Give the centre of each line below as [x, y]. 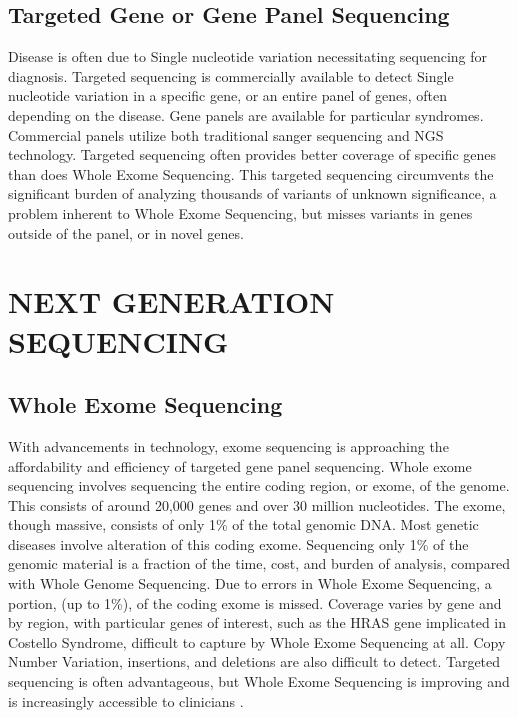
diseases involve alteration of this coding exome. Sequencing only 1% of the [238, 543]
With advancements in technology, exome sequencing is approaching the [228, 445]
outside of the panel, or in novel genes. [126, 232]
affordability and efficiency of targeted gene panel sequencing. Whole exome [240, 465]
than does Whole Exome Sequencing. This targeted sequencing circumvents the [251, 173]
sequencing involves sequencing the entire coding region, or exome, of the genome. [259, 485]
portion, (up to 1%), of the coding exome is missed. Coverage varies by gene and [255, 602]
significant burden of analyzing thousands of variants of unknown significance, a [252, 193]
